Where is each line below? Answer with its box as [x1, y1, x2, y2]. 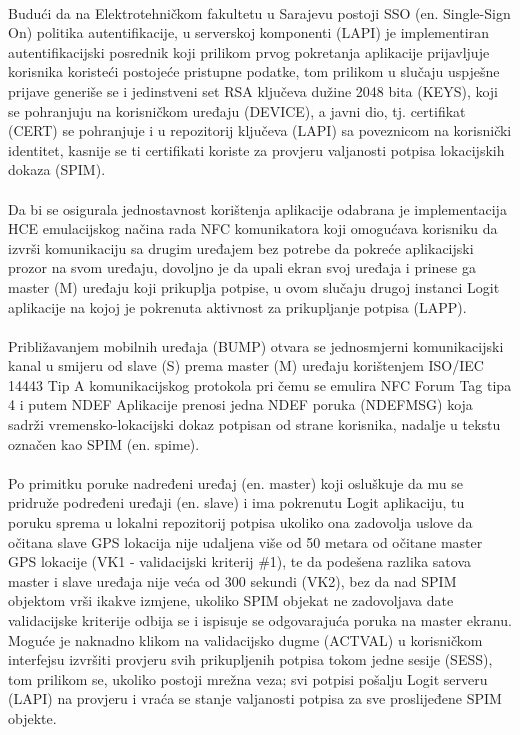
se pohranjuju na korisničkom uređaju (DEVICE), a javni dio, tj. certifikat [8, 100, 466, 121]
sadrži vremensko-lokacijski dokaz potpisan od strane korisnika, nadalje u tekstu [8, 414, 501, 435]
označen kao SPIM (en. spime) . [8, 433, 200, 454]
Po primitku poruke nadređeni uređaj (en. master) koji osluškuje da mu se [8, 472, 463, 493]
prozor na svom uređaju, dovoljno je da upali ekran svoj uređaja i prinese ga [8, 257, 476, 278]
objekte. [8, 707, 57, 728]
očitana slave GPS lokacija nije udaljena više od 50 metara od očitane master [8, 531, 483, 552]
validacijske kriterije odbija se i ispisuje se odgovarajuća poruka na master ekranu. [8, 610, 512, 630]
